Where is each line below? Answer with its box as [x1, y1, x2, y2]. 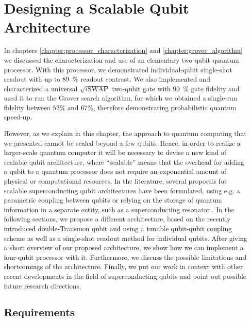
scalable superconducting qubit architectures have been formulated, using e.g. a [4, 185, 240, 195]
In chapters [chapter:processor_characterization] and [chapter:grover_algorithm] [4, 45, 243, 55]
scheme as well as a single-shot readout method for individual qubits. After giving [4, 233, 248, 243]
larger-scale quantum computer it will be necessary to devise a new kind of [4, 147, 227, 157]
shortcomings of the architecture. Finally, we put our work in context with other [4, 261, 243, 271]
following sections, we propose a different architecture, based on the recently [4, 214, 231, 224]
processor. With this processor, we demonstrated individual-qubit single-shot [4, 64, 232, 74]
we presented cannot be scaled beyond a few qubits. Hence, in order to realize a [4, 137, 241, 148]
